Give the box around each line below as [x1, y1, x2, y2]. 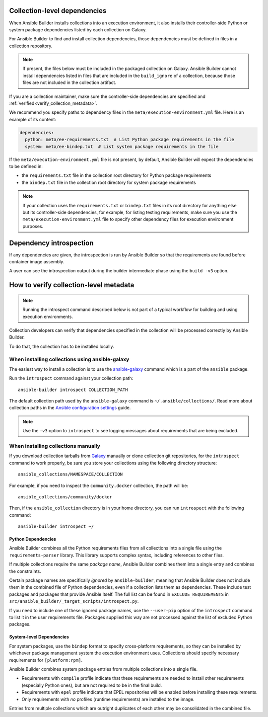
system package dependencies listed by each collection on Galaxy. [9, 26, 147, 32]
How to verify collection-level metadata [9, 281, 134, 289]
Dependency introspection [9, 239, 94, 247]
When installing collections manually [9, 442, 100, 449]
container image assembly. [9, 258, 65, 264]
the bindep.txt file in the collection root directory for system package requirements [21, 179, 196, 185]
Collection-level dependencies [9, 6, 107, 15]
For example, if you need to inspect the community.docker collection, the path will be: [9, 482, 189, 488]
